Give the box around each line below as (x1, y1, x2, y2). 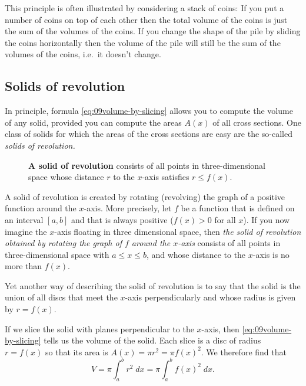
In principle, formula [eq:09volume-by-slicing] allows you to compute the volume (5, 104, 293, 117)
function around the (5, 202, 76, 214)
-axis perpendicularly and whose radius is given (125, 291, 296, 303)
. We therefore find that (201, 345, 287, 358)
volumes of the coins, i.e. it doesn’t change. (5, 48, 161, 60)
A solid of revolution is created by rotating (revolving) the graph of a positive (5, 190, 285, 202)
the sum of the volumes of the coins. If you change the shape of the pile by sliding (5, 25, 301, 37)
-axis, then (201, 322, 240, 335)
